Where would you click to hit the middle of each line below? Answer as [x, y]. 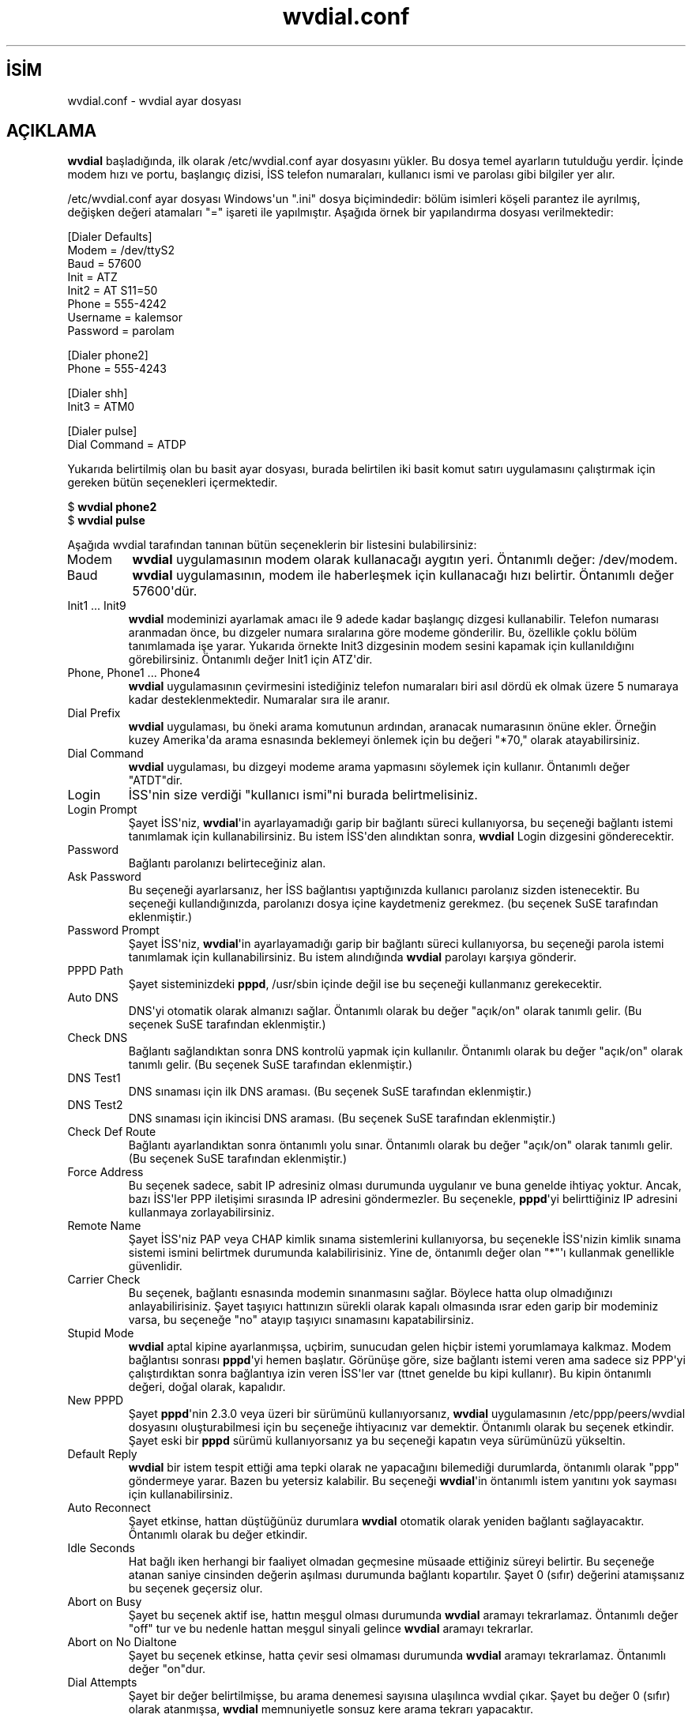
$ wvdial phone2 [112, 507]
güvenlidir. [155, 1266]
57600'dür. [165, 591]
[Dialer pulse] [102, 431]
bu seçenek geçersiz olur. [196, 1589]
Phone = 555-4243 [117, 369]
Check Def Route [112, 1132]
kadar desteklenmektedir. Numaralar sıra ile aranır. [259, 700]
